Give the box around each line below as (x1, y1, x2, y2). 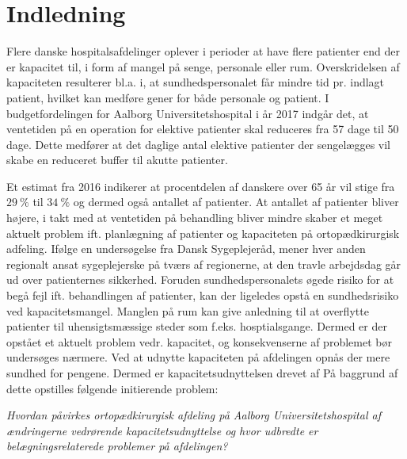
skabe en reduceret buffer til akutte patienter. (6, 151, 228, 168)
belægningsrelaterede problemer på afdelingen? (6, 438, 228, 454)
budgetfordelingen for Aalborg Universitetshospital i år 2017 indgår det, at (6, 105, 369, 121)
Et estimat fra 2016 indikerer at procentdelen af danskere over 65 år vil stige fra (6, 178, 395, 194)
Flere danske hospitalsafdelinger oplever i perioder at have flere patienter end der (6, 43, 400, 59)
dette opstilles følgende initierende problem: (6, 380, 219, 396)
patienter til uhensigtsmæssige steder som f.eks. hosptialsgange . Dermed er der (6, 318, 387, 335)
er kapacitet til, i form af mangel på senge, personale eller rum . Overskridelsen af (6, 58, 400, 75)
